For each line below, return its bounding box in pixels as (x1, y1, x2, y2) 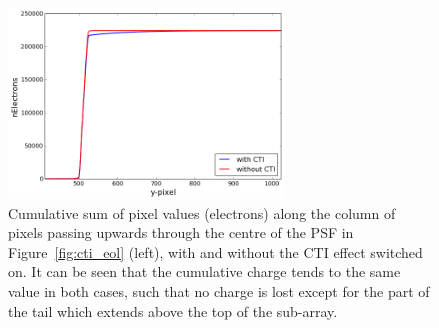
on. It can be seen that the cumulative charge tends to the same (8, 261, 401, 282)
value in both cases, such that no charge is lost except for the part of (8, 281, 430, 302)
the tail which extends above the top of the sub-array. (8, 300, 338, 321)
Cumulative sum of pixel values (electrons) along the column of (8, 202, 396, 223)
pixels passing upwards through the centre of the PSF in (8, 222, 354, 243)
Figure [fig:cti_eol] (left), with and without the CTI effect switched (8, 241, 423, 262)
